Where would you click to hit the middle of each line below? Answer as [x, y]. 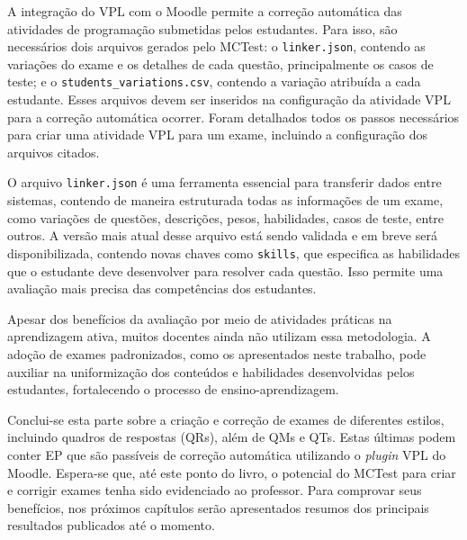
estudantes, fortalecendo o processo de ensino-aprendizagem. [173, 389]
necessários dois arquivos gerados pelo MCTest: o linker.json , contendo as [216, 46]
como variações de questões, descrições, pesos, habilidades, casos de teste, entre [226, 217]
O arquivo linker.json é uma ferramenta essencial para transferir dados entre [225, 182]
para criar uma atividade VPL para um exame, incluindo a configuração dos [217, 135]
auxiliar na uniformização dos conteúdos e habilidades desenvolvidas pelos [211, 371]
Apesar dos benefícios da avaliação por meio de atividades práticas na [200, 318]
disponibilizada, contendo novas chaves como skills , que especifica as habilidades [234, 252]
